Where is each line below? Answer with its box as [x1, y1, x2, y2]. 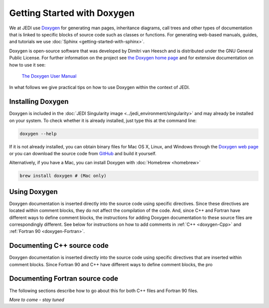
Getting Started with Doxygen [9, 7, 135, 18]
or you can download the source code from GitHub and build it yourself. [9, 150, 157, 156]
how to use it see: [9, 62, 46, 68]
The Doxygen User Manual [21, 73, 77, 79]
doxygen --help [19, 131, 57, 136]
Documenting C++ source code [9, 241, 109, 250]
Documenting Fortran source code [9, 274, 119, 283]
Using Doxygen [9, 187, 58, 196]
